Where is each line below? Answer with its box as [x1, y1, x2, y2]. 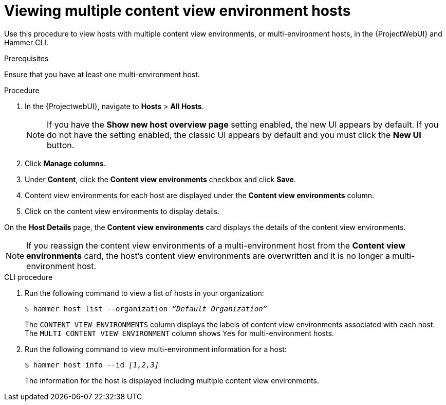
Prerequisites [4, 54, 49, 63]
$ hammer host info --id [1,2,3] [25, 360, 159, 369]
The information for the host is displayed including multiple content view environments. [25, 376, 319, 385]
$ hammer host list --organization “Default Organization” [25, 304, 268, 313]
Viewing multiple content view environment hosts [4, 2, 351, 20]
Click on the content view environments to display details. [25, 206, 220, 216]
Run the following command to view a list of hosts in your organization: [25, 288, 264, 297]
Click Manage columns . [25, 159, 106, 168]
